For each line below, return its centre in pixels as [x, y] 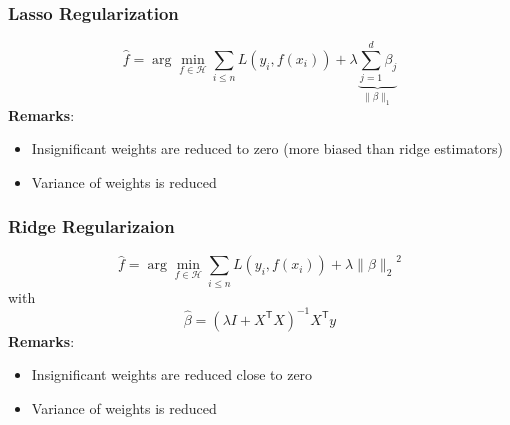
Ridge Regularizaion [91, 226]
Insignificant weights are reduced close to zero [172, 374]
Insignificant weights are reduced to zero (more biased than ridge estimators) [267, 148]
